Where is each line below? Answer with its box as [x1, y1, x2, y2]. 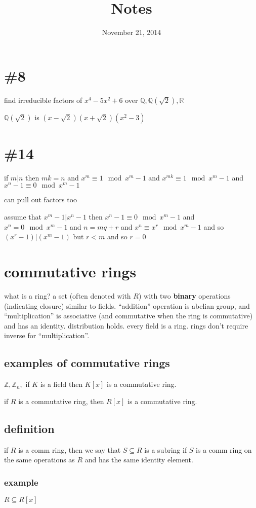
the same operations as [4, 454, 75, 465]
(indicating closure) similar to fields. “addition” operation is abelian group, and [4, 300, 250, 311]
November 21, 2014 [102, 27, 161, 38]
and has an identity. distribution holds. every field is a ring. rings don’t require [4, 320, 248, 331]
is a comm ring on [196, 444, 252, 455]
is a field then [40, 379, 83, 389]
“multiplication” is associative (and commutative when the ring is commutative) [4, 310, 253, 321]
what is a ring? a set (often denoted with [4, 290, 131, 301]
